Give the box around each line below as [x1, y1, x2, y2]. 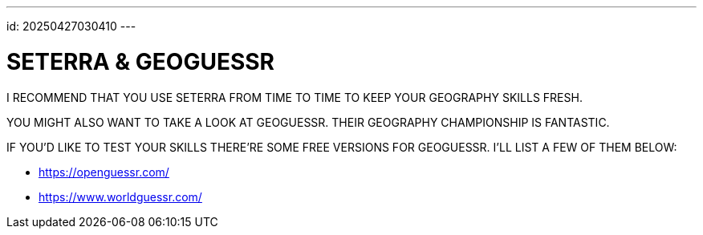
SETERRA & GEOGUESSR [6, 47, 274, 75]
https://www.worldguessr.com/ [39, 189, 202, 204]
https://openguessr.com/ [39, 164, 169, 179]
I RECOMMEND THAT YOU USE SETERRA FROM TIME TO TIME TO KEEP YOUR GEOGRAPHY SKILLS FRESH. [6, 90, 583, 104]
